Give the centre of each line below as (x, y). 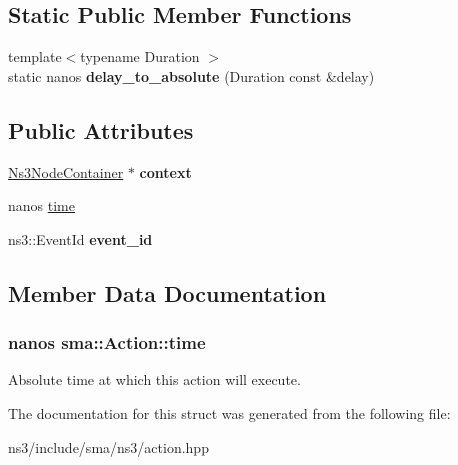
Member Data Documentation (167, 292)
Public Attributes (101, 129)
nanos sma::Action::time (107, 342)
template (35, 56)
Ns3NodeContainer (66, 171)
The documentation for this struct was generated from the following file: (229, 412)
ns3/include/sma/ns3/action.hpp (108, 446)
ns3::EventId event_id (80, 238)
